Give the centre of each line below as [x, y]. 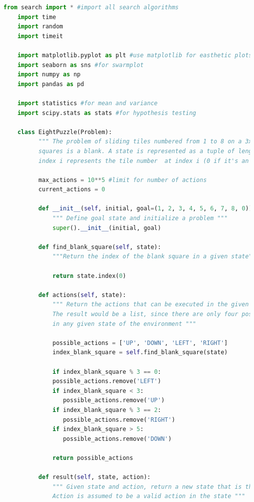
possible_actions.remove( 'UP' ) [114, 400]
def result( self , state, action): [94, 477]
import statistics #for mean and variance [87, 103]
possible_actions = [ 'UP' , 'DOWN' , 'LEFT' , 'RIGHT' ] [140, 343]
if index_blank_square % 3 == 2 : [107, 410]
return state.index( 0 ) [89, 276]
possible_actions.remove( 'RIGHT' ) [119, 420]
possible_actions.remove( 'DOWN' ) [117, 439]
